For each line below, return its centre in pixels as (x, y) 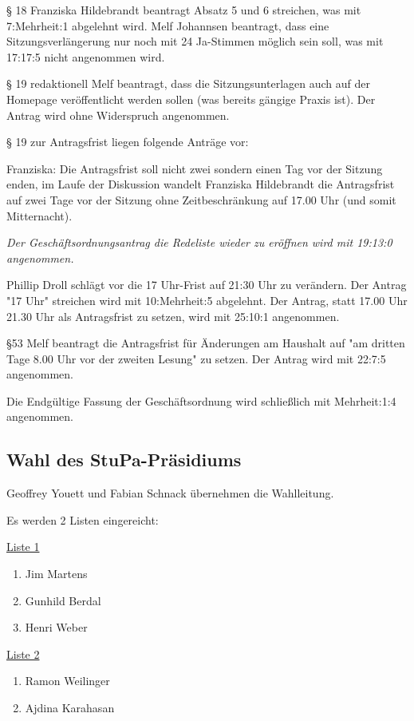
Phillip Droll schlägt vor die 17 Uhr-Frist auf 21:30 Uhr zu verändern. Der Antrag (207, 285)
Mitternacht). (39, 215)
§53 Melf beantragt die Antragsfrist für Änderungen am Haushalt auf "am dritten (206, 343)
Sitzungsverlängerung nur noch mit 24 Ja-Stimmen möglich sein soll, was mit (195, 41)
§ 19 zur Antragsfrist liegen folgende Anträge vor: (128, 142)
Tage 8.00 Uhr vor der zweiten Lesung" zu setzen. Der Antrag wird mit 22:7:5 (196, 358)
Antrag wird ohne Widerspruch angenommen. (118, 115)
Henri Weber (56, 627)
